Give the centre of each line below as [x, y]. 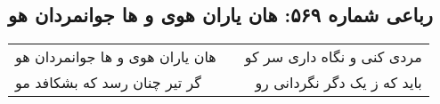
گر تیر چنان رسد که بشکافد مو [108, 83]
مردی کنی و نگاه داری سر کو [333, 57]
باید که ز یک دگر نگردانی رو [338, 83]
